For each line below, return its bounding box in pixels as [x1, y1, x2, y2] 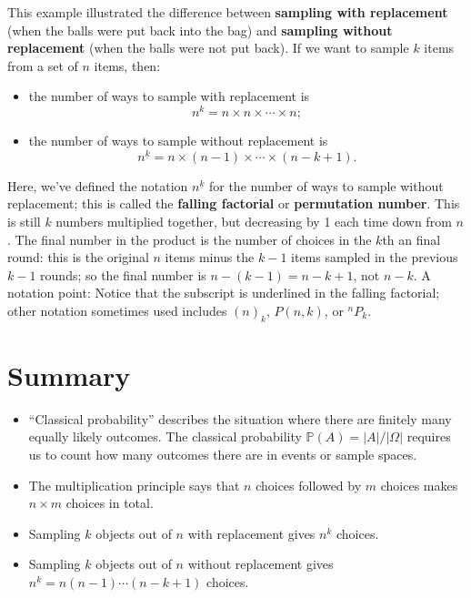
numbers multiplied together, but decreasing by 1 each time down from [55, 211, 452, 230]
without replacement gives [187, 554, 334, 573]
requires [406, 427, 451, 446]
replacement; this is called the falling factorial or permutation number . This [7, 194, 460, 213]
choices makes [380, 475, 458, 494]
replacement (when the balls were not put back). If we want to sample [7, 38, 409, 57]
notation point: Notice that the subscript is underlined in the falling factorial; [7, 283, 440, 302]
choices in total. [65, 493, 154, 512]
